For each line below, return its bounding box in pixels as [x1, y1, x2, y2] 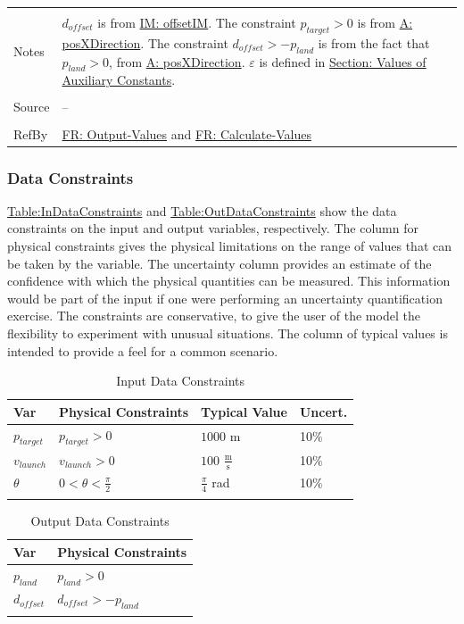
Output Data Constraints [30, 512, 170, 530]
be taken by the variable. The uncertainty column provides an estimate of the [7, 254, 432, 272]
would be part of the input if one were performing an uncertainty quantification [7, 288, 443, 307]
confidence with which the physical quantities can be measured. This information [7, 271, 451, 290]
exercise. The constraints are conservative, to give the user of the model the [7, 306, 420, 325]
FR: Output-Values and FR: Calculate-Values [62, 124, 311, 143]
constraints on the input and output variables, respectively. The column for [7, 219, 418, 237]
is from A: [357, 13, 413, 31]
